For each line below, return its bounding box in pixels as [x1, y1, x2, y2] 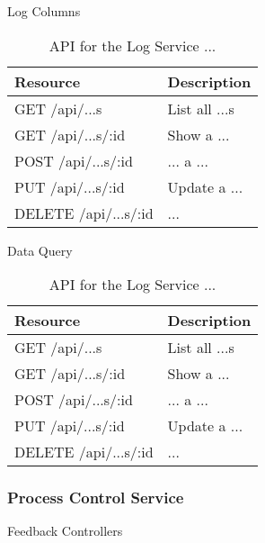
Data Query [7, 240, 73, 259]
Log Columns [7, 2, 81, 20]
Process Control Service [7, 486, 184, 509]
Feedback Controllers [7, 521, 123, 540]
